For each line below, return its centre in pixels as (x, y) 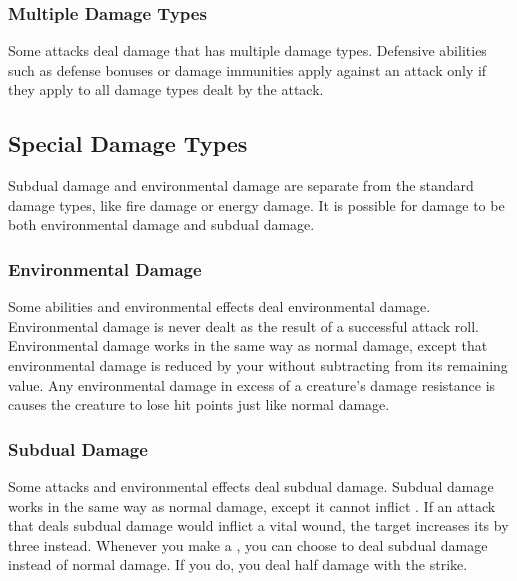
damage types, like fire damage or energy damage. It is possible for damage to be (256, 204)
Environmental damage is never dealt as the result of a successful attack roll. (243, 325)
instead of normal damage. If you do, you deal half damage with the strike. (238, 564)
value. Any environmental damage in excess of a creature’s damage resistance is (252, 384)
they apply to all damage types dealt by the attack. (166, 89)
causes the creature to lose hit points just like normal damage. (199, 404)
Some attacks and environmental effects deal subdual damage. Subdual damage (251, 485)
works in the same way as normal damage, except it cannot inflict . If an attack (252, 505)
